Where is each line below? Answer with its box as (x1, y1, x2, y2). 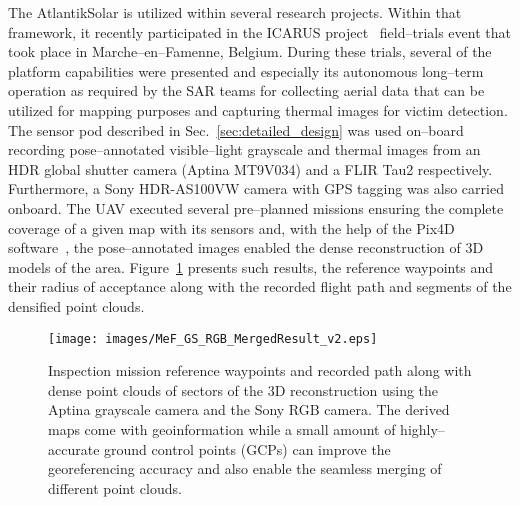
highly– (400, 418, 445, 439)
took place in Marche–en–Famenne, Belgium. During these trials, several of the (8, 41, 492, 62)
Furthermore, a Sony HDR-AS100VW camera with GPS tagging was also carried (8, 178, 504, 199)
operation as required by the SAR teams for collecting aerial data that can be (8, 80, 485, 101)
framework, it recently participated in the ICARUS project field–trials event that (8, 21, 511, 42)
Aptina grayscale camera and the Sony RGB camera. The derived (48, 399, 450, 420)
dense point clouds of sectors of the (48, 379, 263, 400)
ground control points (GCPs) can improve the (104, 438, 391, 459)
